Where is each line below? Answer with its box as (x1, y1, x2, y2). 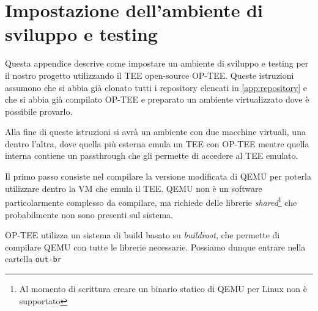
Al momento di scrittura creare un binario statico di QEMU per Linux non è (19, 282, 307, 295)
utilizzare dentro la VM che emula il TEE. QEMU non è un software (5, 181, 262, 194)
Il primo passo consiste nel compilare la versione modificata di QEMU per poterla (5, 170, 311, 183)
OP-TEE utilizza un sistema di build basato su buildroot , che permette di (5, 229, 280, 241)
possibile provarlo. (5, 104, 73, 117)
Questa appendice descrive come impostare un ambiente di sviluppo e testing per (5, 57, 309, 70)
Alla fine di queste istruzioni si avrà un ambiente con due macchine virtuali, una (5, 125, 306, 138)
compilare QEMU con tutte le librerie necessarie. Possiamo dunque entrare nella (5, 240, 306, 253)
